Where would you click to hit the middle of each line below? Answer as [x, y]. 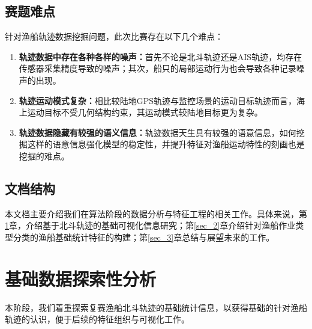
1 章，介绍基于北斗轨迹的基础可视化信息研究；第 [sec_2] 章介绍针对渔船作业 [150, 225]
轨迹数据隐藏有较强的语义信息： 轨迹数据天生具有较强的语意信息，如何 [157, 132]
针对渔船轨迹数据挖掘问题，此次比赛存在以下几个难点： [114, 36]
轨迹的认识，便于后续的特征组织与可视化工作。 [97, 319]
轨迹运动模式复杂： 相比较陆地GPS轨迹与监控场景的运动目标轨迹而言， [158, 100]
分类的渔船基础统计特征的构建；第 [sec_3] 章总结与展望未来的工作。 [144, 237]
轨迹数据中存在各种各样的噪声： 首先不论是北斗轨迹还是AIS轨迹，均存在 [160, 56]
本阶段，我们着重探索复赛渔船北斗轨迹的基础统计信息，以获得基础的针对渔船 [156, 307]
